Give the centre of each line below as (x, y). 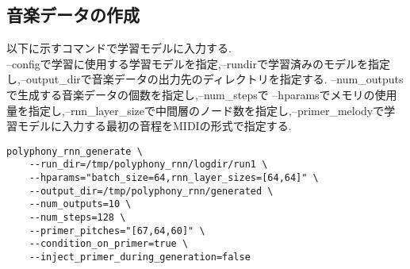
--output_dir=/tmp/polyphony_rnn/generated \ (151, 191)
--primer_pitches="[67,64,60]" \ (117, 231)
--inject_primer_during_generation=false (140, 257)
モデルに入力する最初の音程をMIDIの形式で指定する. (154, 126)
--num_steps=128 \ (77, 218)
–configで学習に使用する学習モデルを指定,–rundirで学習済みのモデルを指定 (198, 63)
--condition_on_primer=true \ (109, 244)
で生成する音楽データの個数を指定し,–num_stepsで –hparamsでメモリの (191, 94)
